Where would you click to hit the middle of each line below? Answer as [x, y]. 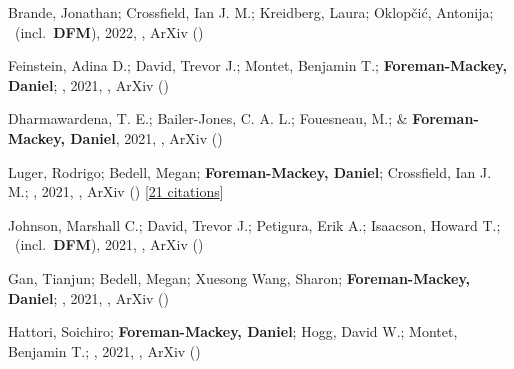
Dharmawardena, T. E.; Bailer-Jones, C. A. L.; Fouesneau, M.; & [208, 118]
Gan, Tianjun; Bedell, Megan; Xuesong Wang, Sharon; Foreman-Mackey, [239, 277]
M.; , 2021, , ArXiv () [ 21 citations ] [116, 191]
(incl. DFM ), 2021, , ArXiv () [109, 244]
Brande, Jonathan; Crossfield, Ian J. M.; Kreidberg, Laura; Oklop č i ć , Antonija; [251, 12]
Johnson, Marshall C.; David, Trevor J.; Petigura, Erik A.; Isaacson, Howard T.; [254, 224]
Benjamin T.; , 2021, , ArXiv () [104, 350]
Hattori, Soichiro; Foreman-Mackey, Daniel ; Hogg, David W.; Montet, [233, 331]
